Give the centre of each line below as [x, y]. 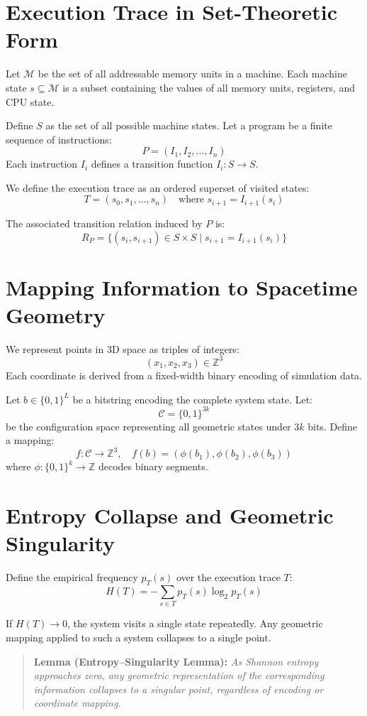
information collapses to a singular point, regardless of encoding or [179, 689]
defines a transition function [152, 164]
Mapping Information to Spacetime [182, 287]
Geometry [56, 314]
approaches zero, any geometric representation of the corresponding [179, 675]
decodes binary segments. [153, 466]
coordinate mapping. [77, 703]
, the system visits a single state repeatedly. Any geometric [195, 623]
